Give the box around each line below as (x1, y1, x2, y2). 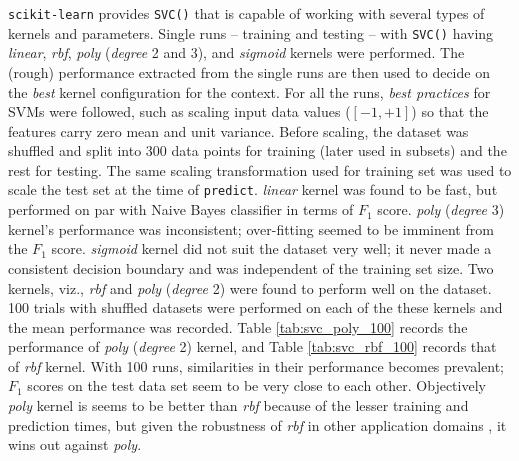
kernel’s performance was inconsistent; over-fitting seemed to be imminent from (8, 218, 494, 239)
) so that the (411, 101, 489, 122)
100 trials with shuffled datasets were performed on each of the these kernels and (8, 297, 503, 318)
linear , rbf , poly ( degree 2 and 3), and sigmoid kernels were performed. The (8, 42, 465, 63)
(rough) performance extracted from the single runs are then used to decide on (8, 61, 490, 82)
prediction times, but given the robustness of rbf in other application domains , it (8, 414, 507, 435)
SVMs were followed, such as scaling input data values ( (8, 101, 351, 122)
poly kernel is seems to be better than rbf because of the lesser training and (8, 395, 469, 416)
